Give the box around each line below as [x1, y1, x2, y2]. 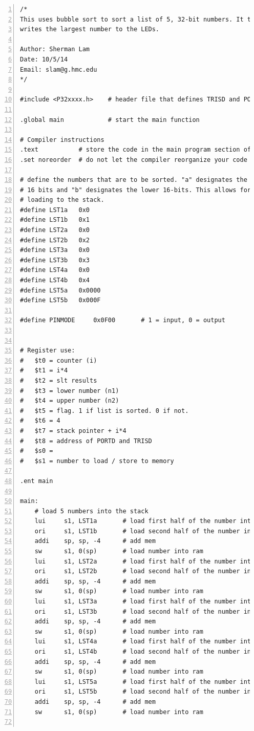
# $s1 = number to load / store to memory [20, 457, 174, 465]
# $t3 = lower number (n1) [20, 387, 119, 394]
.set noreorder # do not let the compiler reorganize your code [20, 156, 247, 163]
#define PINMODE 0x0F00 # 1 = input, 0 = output [20, 317, 225, 324]
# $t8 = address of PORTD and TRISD [20, 437, 152, 445]
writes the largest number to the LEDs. [20, 26, 160, 33]
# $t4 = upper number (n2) [20, 397, 119, 405]
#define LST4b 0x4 [20, 277, 90, 284]
